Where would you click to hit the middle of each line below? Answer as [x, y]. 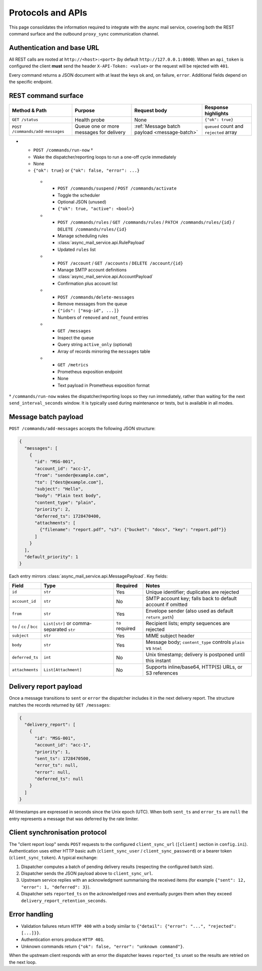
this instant [158, 660]
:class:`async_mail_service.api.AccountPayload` [106, 277]
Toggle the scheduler [79, 195]
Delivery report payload [46, 687]
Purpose [85, 110]
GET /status [25, 120]
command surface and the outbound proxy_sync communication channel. [84, 33]
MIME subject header [170, 636]
